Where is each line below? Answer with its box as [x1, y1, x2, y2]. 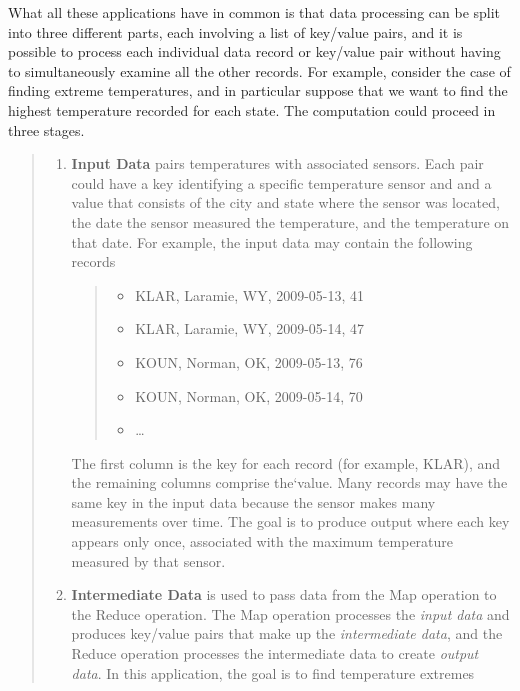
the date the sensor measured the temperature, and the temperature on [71, 211, 510, 232]
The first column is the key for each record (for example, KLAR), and [71, 452, 501, 473]
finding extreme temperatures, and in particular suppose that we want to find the [8, 80, 508, 101]
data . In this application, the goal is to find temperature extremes [71, 662, 475, 683]
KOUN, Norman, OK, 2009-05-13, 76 [135, 351, 363, 372]
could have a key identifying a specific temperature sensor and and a [71, 172, 492, 193]
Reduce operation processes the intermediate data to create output [71, 643, 479, 664]
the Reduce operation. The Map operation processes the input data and [71, 603, 510, 624]
